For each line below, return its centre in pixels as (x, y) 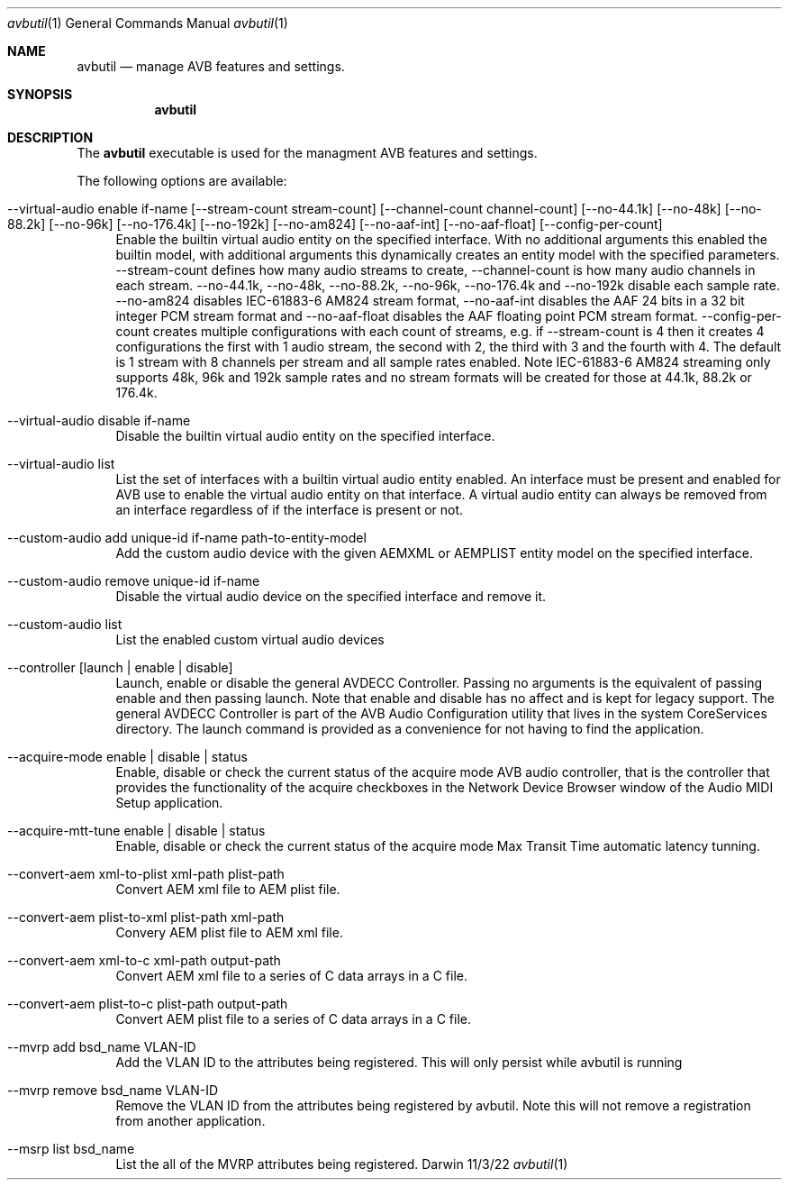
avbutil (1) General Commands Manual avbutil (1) (148, 23)
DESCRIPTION (50, 137)
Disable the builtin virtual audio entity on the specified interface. (305, 436)
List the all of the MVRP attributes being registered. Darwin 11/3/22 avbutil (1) (342, 1164)
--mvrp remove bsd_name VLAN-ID (113, 1090)
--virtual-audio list (61, 464)
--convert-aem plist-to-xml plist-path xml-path (146, 917)
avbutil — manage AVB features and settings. (211, 66)
